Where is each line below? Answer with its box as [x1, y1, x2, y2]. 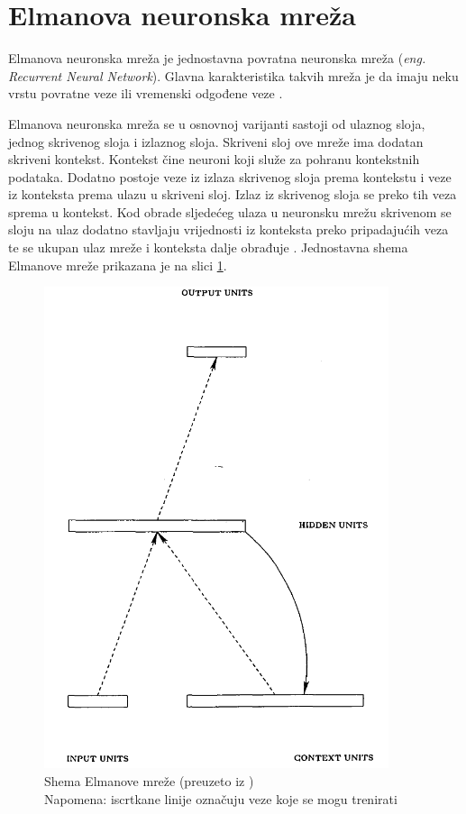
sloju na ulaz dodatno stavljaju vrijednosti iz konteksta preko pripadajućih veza [8, 220, 449, 239]
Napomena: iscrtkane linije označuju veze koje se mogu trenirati [44, 789, 397, 808]
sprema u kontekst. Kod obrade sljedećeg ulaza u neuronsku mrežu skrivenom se [8, 202, 452, 221]
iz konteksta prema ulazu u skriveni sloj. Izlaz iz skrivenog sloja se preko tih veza [8, 185, 457, 204]
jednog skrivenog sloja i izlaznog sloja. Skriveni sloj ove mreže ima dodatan [8, 132, 424, 151]
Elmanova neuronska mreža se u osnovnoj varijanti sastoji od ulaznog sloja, [8, 114, 425, 133]
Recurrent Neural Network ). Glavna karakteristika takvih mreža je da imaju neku [8, 66, 459, 85]
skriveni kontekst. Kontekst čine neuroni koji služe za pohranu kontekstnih [8, 150, 420, 169]
